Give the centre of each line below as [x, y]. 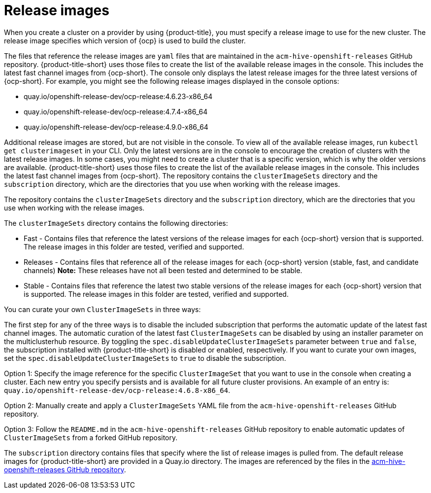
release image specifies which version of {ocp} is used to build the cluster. [125, 40]
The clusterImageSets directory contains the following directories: [116, 223]
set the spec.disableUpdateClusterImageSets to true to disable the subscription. [145, 358]
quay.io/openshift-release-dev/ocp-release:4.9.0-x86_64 [116, 127]
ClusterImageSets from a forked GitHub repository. [91, 437]
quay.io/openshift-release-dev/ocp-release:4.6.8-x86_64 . [117, 390]
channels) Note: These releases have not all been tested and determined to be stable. [163, 270]
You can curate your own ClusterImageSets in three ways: [102, 309]
